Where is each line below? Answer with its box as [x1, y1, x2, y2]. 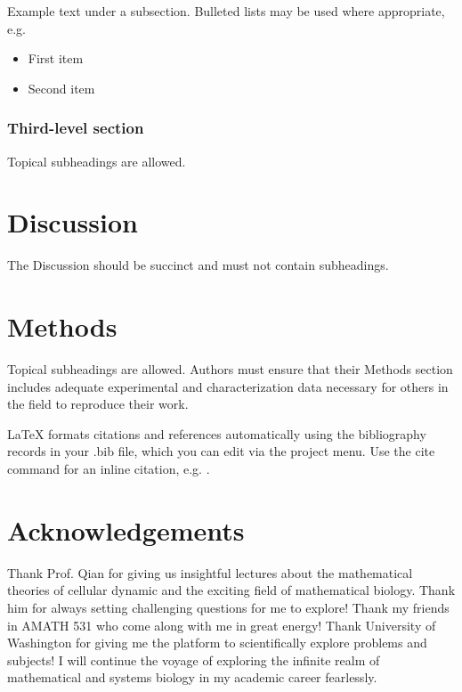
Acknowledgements [7, 511, 245, 548]
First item [28, 49, 84, 68]
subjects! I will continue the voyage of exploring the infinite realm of [7, 650, 380, 669]
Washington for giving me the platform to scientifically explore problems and [7, 633, 427, 652]
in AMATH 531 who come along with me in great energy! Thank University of [7, 615, 436, 634]
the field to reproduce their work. [7, 395, 189, 413]
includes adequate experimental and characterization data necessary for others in [7, 377, 449, 395]
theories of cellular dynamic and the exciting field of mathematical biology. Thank [7, 581, 456, 599]
